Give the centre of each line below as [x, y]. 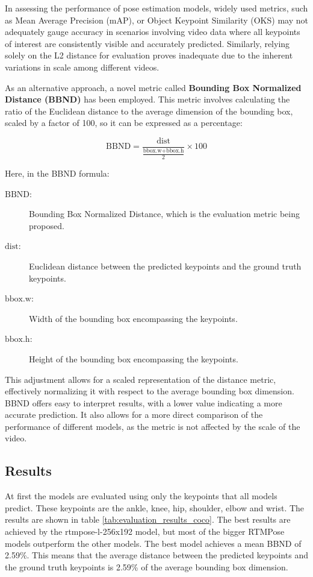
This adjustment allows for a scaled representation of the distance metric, [141, 379]
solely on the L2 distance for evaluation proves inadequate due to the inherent [149, 55]
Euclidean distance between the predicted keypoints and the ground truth [165, 266]
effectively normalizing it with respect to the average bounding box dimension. [150, 391]
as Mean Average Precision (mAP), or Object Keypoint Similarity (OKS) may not [156, 20]
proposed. [47, 225]
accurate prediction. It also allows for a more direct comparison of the [134, 415]
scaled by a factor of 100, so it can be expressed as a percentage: [124, 123]
